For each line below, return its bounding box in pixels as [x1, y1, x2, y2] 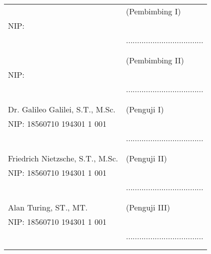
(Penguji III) [126, 202, 170, 213]
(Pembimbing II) [126, 54, 184, 66]
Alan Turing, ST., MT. [8, 202, 88, 213]
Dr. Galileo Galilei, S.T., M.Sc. [8, 103, 116, 115]
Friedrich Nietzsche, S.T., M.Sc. [8, 152, 118, 164]
